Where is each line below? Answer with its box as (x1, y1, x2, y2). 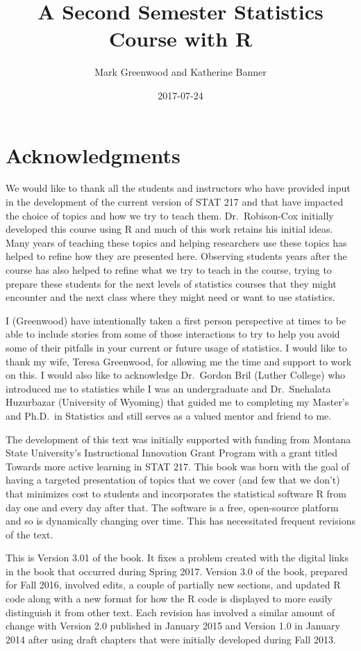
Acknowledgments (6, 140, 180, 169)
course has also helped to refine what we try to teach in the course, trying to (6, 263, 332, 277)
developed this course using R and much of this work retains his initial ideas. (6, 222, 333, 236)
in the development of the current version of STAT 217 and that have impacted (6, 195, 344, 209)
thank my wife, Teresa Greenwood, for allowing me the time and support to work (6, 354, 352, 368)
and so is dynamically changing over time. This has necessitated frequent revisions (6, 513, 355, 528)
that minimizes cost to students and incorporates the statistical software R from (6, 486, 346, 500)
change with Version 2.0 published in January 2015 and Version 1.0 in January (6, 618, 340, 633)
